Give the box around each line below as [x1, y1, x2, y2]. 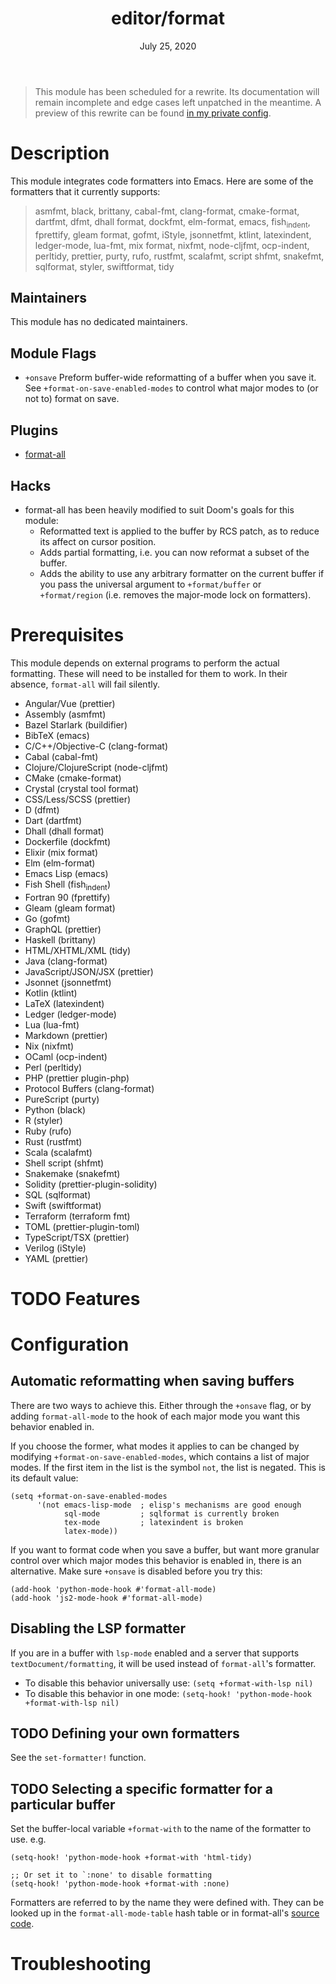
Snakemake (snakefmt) [24, 1167, 121, 1179]
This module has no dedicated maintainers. [10, 316, 188, 328]
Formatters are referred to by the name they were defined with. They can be [10, 1897, 325, 1909]
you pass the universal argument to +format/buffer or [39, 578, 262, 590]
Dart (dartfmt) [24, 814, 83, 826]
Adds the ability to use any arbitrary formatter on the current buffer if [39, 567, 325, 579]
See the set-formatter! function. [10, 1752, 147, 1764]
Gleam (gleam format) [24, 902, 116, 914]
